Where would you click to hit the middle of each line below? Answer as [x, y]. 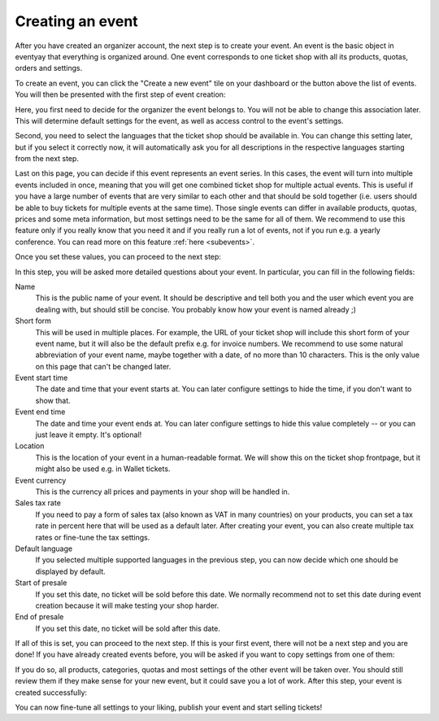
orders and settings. [49, 68]
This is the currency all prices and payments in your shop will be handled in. [163, 492]
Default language [44, 548]
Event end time [40, 412]
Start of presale [41, 583]
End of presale [39, 617]
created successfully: [51, 693]
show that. [53, 400]
